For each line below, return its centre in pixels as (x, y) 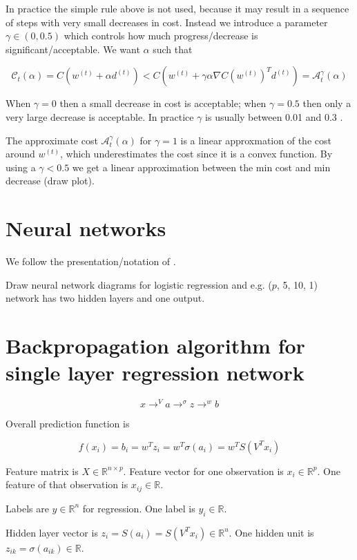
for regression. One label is (139, 508)
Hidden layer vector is (52, 532)
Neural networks (86, 228)
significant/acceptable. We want (73, 49)
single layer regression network (155, 373)
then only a (327, 103)
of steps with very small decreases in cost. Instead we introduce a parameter (167, 22)
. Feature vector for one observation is (203, 471)
